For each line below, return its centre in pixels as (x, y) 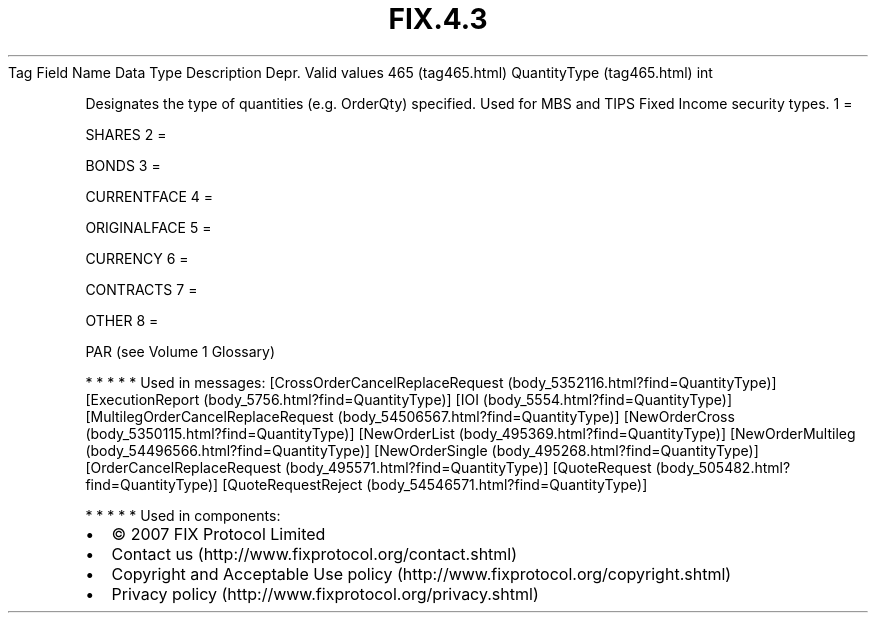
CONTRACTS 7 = (141, 289)
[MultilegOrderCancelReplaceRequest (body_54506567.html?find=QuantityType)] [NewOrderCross (410, 416)
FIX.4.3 (438, 19)
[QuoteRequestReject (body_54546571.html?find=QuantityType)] (435, 484)
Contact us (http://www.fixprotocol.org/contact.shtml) (314, 553)
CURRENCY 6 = (137, 258)
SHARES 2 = (126, 134)
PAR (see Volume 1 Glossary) (180, 351)
